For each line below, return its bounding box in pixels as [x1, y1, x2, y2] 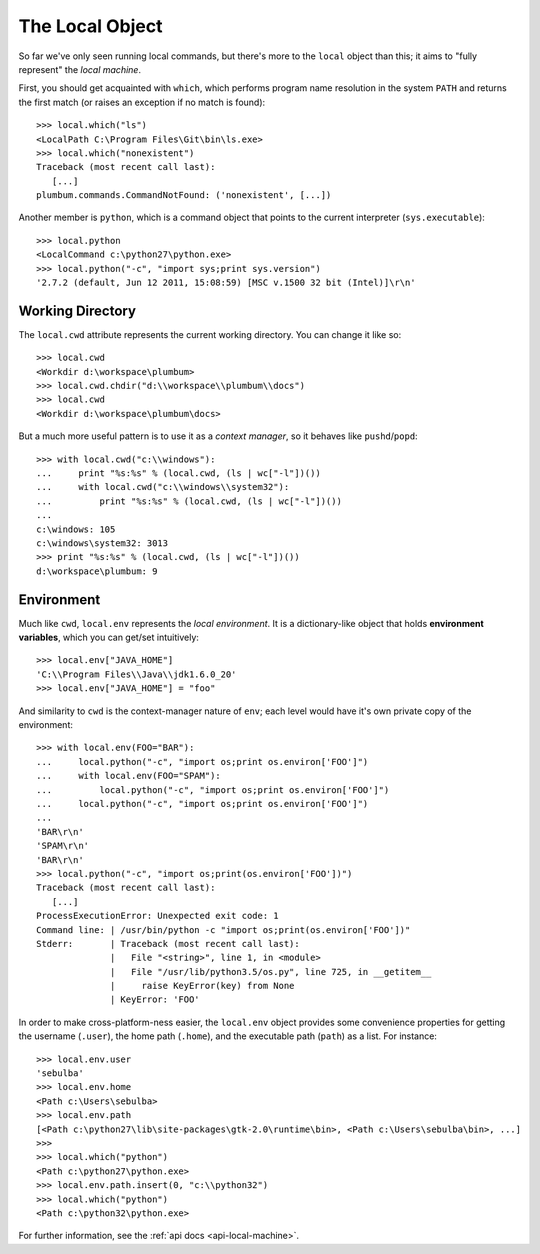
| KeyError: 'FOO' [110, 994, 200, 1005]
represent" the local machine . [18, 63, 142, 75]
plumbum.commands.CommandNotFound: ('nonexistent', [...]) [36, 190, 332, 201]
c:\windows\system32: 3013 [36, 538, 169, 549]
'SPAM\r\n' [36, 840, 90, 852]
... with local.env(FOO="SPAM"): [36, 770, 222, 782]
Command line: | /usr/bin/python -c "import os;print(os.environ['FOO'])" [36, 924, 411, 935]
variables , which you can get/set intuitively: [18, 631, 200, 644]
